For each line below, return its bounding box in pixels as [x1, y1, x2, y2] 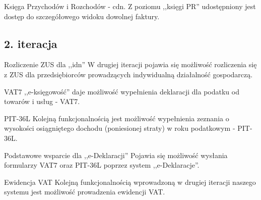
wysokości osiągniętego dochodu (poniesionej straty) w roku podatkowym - [4, 123, 235, 133]
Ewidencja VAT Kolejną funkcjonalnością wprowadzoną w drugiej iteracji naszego [4, 176, 256, 187]
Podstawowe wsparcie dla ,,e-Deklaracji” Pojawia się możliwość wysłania [4, 149, 228, 160]
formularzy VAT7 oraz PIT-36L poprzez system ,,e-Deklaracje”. [4, 160, 200, 170]
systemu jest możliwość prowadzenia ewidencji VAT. [4, 186, 165, 197]
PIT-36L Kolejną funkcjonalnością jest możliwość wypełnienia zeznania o [4, 113, 229, 123]
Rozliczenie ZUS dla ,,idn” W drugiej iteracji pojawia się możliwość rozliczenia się [4, 59, 257, 70]
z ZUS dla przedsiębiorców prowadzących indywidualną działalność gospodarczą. [4, 69, 253, 79]
